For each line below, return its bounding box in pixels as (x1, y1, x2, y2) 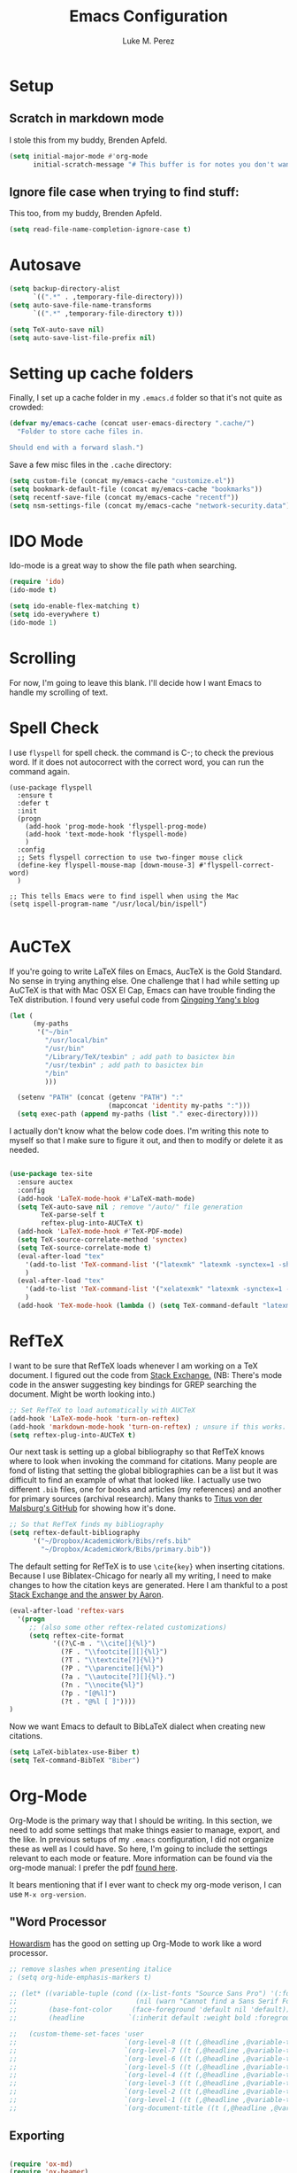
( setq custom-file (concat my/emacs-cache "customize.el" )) (9, 476, 236, 485)
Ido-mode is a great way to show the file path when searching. (9, 560, 237, 571)
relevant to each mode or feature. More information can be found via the (9, 1852, 273, 1863)
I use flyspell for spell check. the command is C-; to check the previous (9, 747, 274, 758)
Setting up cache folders (9, 363, 194, 383)
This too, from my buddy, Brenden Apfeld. (9, 208, 162, 219)
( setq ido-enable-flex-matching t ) (9, 602, 141, 611)
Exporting (9, 2129, 65, 2144)
